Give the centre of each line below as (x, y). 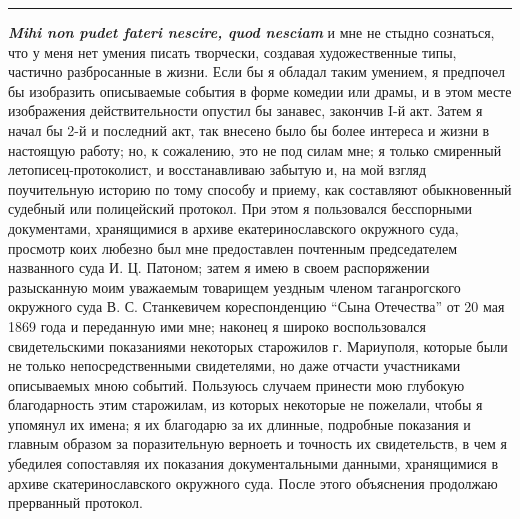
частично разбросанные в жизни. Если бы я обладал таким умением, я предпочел (257, 71)
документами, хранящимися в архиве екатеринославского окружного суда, (233, 227)
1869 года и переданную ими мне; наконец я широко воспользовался (217, 325)
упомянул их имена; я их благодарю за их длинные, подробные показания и (239, 423)
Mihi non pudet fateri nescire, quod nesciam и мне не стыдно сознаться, (251, 32)
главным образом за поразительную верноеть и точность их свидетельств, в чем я (258, 443)
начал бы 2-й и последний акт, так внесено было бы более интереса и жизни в (249, 129)
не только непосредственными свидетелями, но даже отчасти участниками (234, 365)
